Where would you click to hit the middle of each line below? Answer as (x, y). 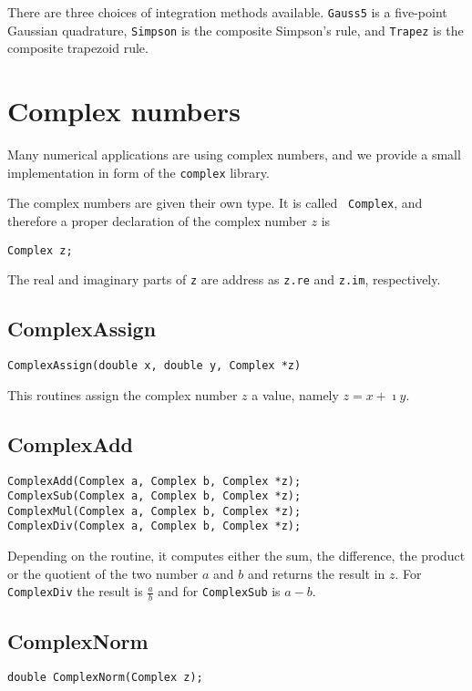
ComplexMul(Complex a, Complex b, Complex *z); (154, 511)
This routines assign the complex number (123, 394)
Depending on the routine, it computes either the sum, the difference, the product (236, 556)
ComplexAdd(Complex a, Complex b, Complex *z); (154, 481)
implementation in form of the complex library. (139, 172)
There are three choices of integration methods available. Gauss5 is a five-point (227, 12)
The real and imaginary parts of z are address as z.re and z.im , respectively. (224, 279)
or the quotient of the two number (103, 573)
